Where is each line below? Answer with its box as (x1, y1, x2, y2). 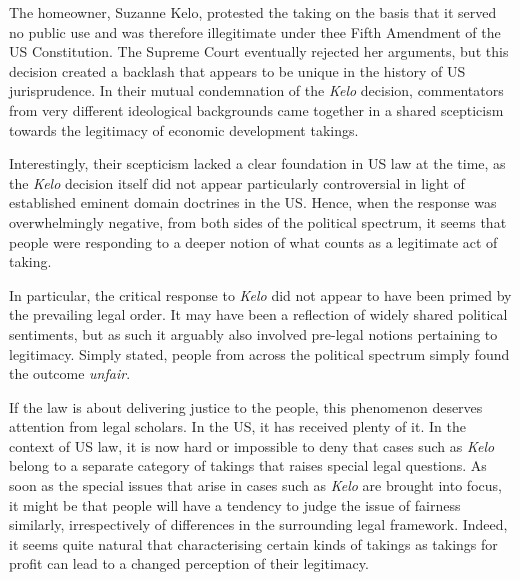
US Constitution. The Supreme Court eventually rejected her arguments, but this (9, 41, 509, 62)
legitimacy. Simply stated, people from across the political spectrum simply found (9, 343, 510, 364)
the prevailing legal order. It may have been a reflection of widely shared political (9, 304, 508, 325)
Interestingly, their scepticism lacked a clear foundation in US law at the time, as (9, 153, 506, 174)
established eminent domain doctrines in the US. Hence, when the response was (9, 192, 497, 213)
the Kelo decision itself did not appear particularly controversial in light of (9, 172, 465, 193)
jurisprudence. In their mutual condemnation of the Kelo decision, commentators (9, 80, 504, 101)
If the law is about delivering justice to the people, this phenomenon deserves (9, 396, 483, 417)
